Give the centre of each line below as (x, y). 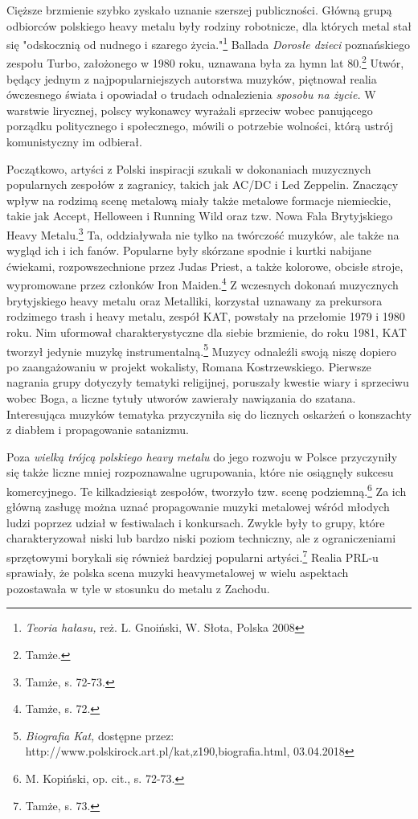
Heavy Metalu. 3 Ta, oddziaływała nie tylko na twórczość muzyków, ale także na (203, 233)
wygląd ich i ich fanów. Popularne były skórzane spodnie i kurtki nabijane (189, 250)
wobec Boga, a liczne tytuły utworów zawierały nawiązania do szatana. (181, 397)
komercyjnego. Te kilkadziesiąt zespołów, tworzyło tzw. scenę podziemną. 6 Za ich (207, 489)
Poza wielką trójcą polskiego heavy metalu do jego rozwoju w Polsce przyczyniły (202, 456)
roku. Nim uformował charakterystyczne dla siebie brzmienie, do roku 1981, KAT (207, 332)
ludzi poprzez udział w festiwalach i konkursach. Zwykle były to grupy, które (196, 522)
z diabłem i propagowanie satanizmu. (98, 430)
